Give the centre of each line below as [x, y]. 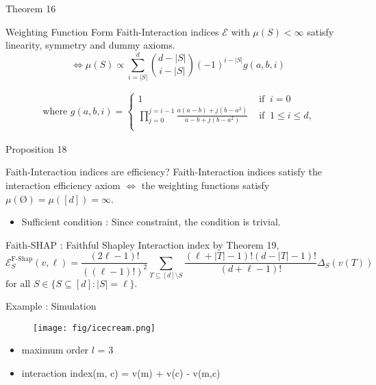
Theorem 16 [31, 8]
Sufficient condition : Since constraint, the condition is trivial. [151, 222]
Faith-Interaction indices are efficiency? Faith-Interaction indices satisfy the [164, 172]
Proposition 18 [36, 148]
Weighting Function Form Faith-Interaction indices [112, 31]
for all [18, 285]
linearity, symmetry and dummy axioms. [90, 45]
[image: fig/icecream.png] [94, 328]
